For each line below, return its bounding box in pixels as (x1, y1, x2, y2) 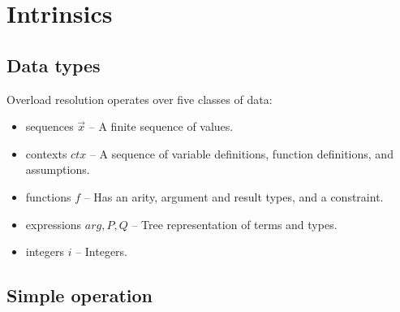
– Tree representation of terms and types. (131, 215, 338, 232)
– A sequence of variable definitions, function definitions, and (89, 145, 394, 162)
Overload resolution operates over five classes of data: (6, 90, 273, 107)
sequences (25, 118, 74, 135)
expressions (25, 215, 82, 232)
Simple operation (6, 283, 153, 308)
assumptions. (25, 161, 90, 178)
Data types (6, 52, 101, 77)
